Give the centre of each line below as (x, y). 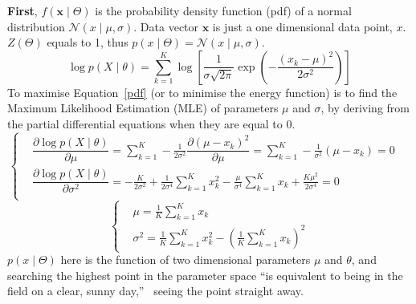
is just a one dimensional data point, (302, 26)
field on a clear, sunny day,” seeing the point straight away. (155, 291)
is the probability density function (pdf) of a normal (223, 10)
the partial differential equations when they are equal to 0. (151, 123)
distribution (36, 26)
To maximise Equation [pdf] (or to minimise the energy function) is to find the (202, 92)
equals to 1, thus (88, 42)
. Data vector (166, 26)
